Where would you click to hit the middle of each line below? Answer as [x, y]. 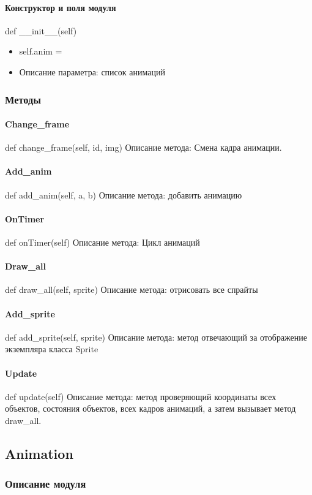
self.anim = [41, 51]
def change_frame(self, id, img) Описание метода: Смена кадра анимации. [143, 147]
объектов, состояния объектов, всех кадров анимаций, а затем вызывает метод [150, 408]
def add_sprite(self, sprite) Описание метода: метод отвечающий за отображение [156, 337]
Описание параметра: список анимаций [92, 71]
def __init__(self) [41, 30]
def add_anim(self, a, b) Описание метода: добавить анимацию [124, 195]
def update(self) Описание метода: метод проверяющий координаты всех [141, 396]
